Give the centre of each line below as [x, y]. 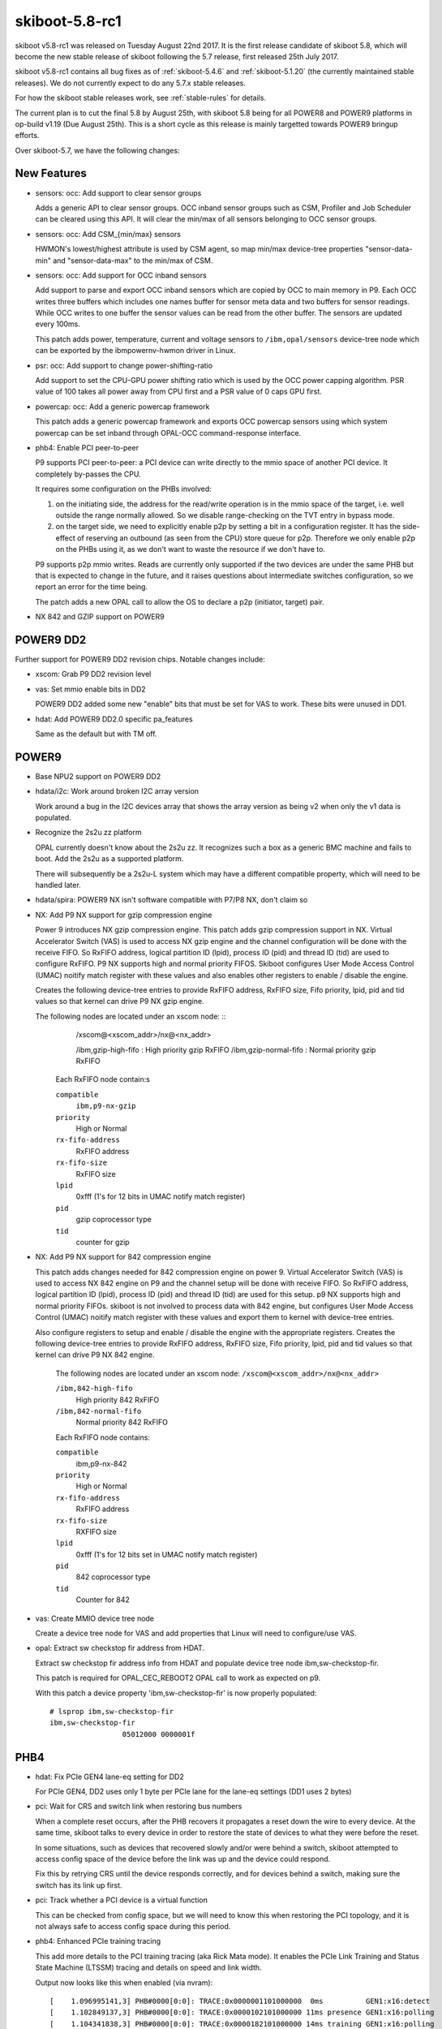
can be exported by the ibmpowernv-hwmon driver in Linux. [135, 351]
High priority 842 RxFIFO [118, 1399]
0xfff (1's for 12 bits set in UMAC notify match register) [167, 1554]
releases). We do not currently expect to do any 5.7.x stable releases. [131, 83]
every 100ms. [58, 324]
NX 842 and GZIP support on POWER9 [100, 617]
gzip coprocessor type [114, 1219]
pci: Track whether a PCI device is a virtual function [122, 1900]
